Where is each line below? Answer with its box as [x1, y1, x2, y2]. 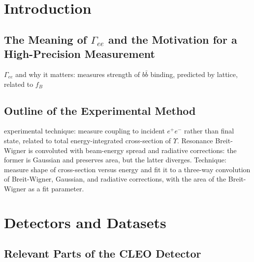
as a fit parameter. [28, 183, 84, 193]
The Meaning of [4, 31, 87, 47]
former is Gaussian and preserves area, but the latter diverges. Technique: [4, 155, 226, 165]
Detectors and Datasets [4, 212, 166, 232]
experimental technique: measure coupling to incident [4, 126, 165, 136]
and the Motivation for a [108, 31, 237, 47]
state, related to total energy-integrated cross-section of [4, 135, 171, 145]
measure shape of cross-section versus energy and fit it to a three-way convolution [4, 164, 251, 174]
